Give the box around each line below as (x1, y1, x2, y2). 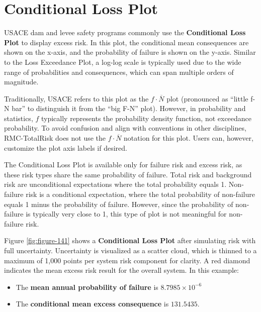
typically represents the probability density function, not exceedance (41, 113, 252, 123)
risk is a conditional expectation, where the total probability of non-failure (26, 189, 255, 199)
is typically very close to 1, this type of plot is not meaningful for (26, 209, 227, 219)
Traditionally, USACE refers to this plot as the (4, 93, 149, 103)
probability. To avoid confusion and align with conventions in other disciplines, (4, 123, 246, 133)
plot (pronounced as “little (166, 93, 248, 103)
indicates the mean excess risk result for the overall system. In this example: (4, 265, 239, 275)
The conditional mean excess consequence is (16, 298, 169, 309)
